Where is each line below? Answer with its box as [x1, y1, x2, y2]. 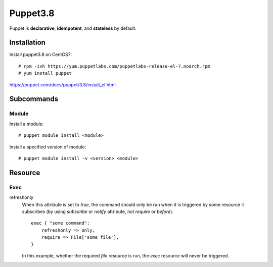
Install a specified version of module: [9, 144, 86, 150]
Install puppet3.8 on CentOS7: [9, 51, 72, 58]
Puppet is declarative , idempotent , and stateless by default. [9, 25, 136, 31]
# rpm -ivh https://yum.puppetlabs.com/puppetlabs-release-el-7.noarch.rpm [18, 63, 210, 69]
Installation [9, 38, 45, 47]
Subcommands [9, 95, 58, 103]
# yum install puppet [18, 71, 72, 76]
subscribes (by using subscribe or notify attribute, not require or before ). [22, 208, 174, 215]
